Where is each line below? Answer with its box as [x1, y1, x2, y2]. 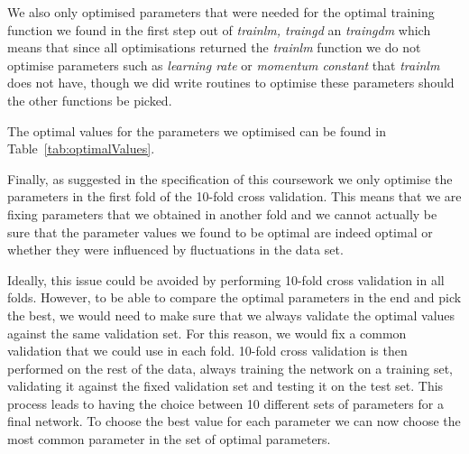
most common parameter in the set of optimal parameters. [7, 430, 331, 449]
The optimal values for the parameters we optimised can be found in [7, 121, 386, 140]
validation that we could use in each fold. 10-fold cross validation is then [7, 341, 408, 360]
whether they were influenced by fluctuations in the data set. [7, 240, 344, 259]
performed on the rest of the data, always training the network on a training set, [7, 358, 453, 377]
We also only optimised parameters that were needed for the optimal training [7, 3, 435, 21]
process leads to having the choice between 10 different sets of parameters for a [7, 394, 444, 412]
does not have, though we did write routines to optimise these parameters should [7, 73, 455, 92]
